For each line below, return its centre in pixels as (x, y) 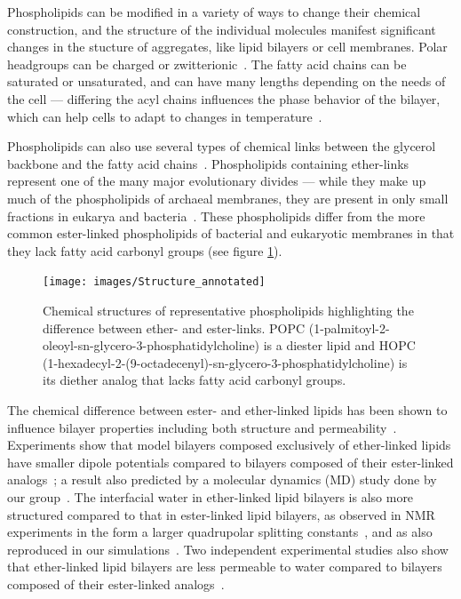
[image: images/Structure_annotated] (154, 282)
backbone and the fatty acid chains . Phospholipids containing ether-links (208, 163)
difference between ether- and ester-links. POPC (174, 327)
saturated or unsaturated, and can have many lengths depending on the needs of (227, 81)
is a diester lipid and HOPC (339, 345)
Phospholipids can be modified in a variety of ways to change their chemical (214, 12)
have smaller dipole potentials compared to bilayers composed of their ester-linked (230, 462)
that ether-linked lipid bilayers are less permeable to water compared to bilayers (225, 567)
